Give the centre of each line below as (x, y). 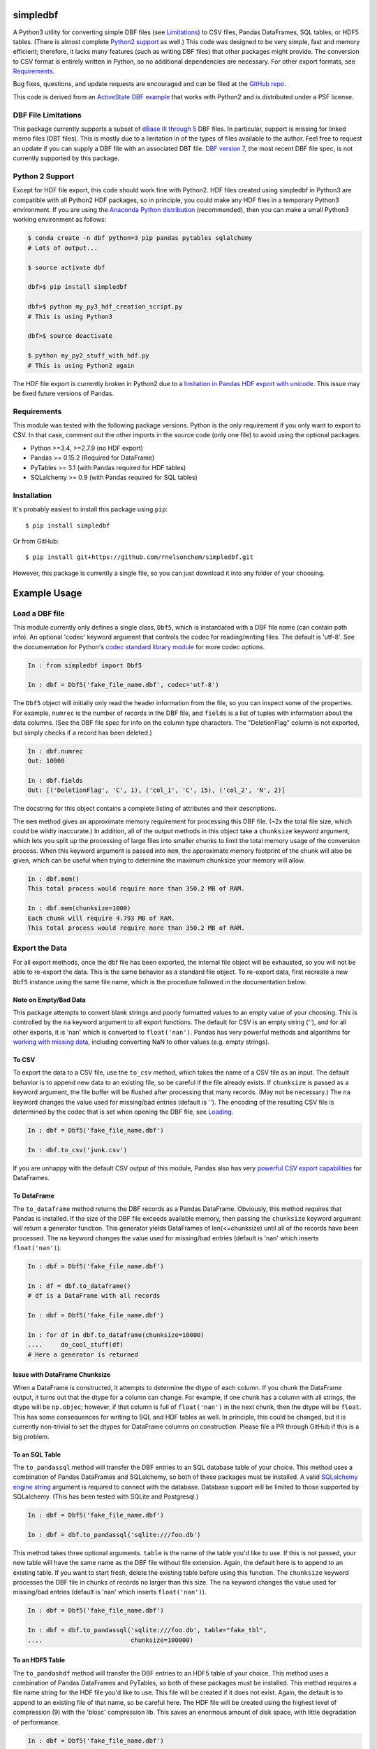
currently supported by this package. (66, 158)
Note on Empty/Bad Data (50, 1000)
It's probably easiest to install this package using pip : (90, 509)
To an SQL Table (37, 1454)
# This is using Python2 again (81, 365)
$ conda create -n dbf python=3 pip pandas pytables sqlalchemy (140, 238)
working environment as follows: (60, 220)
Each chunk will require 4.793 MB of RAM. (101, 918)
